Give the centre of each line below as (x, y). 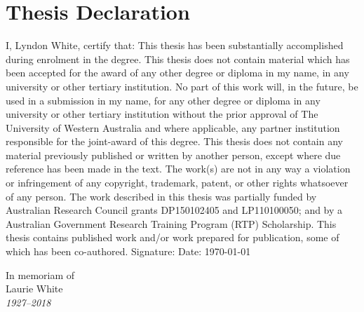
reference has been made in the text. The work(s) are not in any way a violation (178, 169)
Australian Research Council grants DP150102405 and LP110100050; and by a (174, 210)
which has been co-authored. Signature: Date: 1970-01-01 (128, 251)
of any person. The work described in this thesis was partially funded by (161, 196)
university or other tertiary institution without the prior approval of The (162, 114)
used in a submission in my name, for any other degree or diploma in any (163, 100)
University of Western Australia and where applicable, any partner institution (173, 127)
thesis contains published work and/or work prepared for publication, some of (173, 237)
